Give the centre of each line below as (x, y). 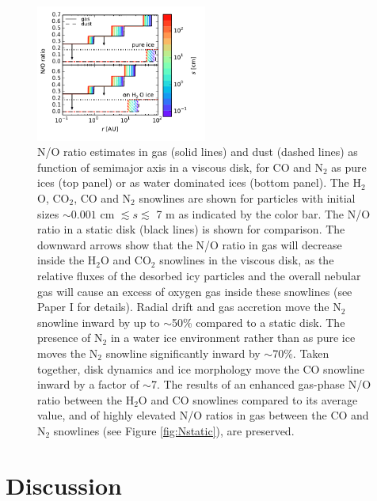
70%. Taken (301, 353)
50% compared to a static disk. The (259, 322)
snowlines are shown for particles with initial (247, 197)
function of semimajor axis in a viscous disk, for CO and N (180, 167)
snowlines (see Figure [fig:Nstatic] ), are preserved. (174, 430)
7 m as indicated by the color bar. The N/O (263, 213)
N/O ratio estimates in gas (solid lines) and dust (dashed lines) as (198, 152)
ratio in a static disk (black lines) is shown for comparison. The (191, 229)
